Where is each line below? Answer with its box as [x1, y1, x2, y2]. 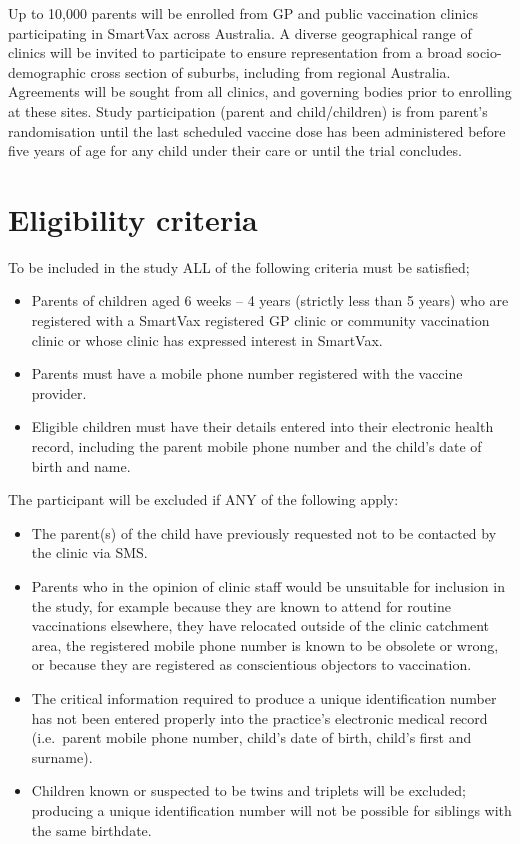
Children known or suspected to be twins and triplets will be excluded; [31, 780, 466, 801]
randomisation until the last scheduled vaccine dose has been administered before [8, 120, 506, 141]
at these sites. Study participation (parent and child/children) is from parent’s [8, 100, 488, 121]
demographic [8, 61, 86, 82]
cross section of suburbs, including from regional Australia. [90, 61, 451, 82]
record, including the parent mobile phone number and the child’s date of [31, 436, 482, 457]
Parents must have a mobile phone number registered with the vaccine [31, 363, 463, 384]
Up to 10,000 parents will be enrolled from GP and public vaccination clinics [8, 3, 478, 23]
